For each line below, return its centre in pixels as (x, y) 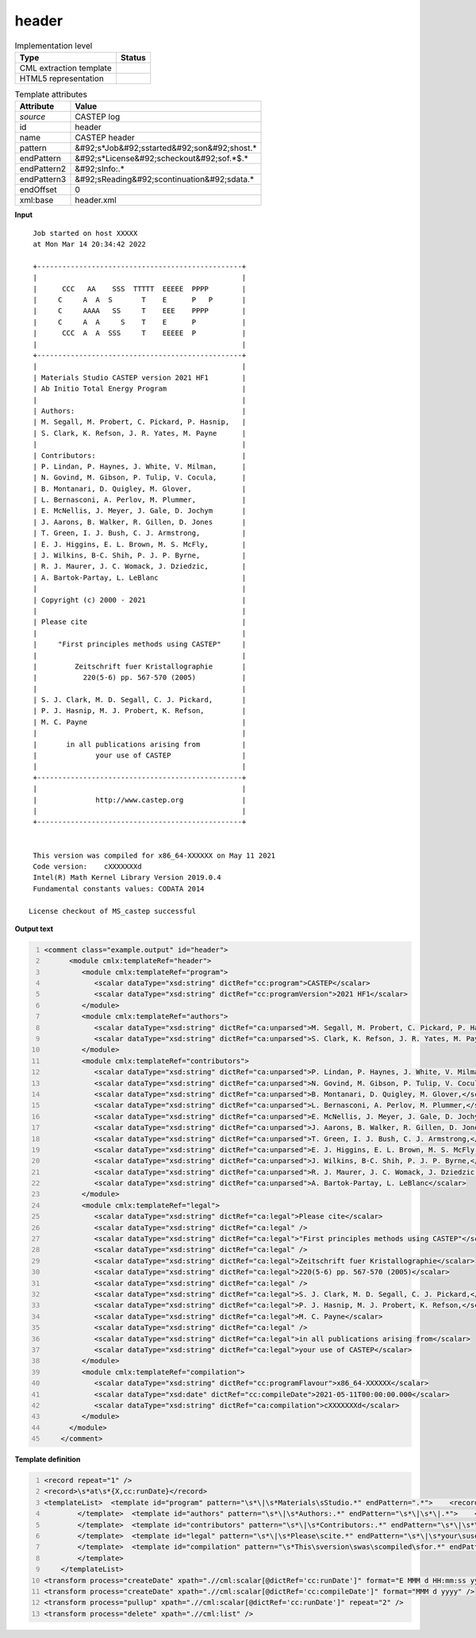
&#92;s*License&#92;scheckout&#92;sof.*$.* (162, 159)
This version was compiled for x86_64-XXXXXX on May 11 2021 (154, 855)
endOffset (38, 190)
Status (133, 57)
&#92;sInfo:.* (100, 169)
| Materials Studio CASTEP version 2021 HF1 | (140, 378)
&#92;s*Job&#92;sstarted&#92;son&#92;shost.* (166, 148)
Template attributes (51, 94)
